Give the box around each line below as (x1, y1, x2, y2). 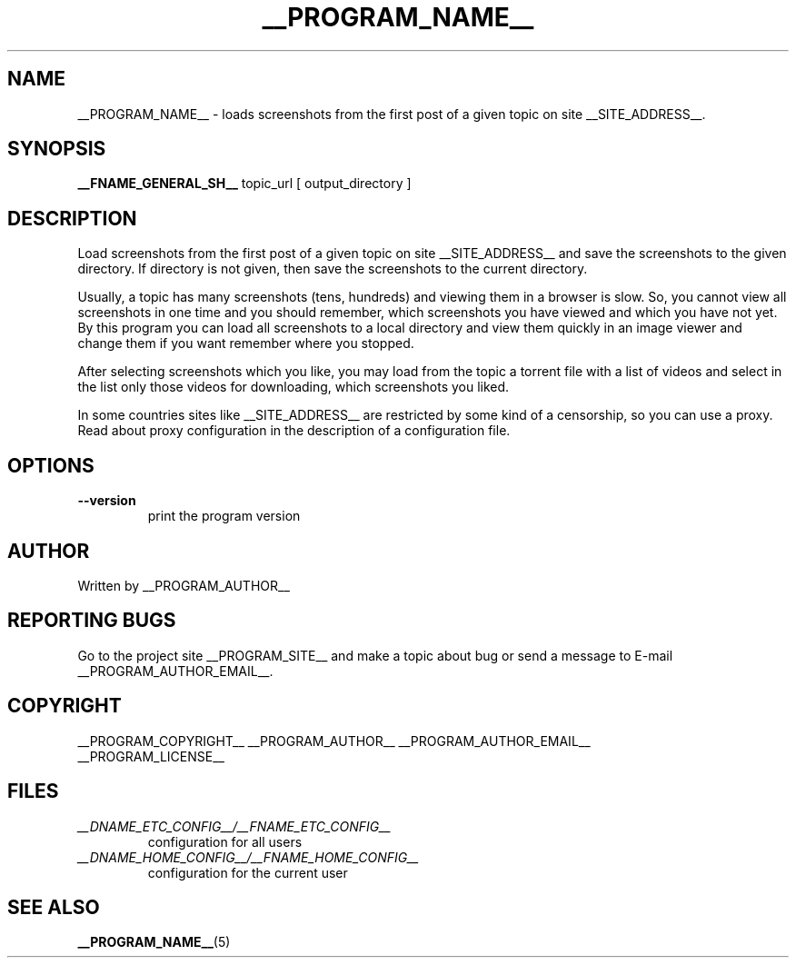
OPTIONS (7, 453, 95, 477)
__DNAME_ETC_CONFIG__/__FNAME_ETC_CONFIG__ (77, 818, 392, 834)
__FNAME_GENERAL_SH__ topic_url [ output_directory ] (77, 175, 412, 192)
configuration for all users (147, 833, 303, 850)
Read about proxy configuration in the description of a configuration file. (77, 423, 511, 439)
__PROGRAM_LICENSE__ (77, 748, 224, 764)
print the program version (147, 508, 301, 524)
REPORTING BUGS (7, 609, 176, 632)
